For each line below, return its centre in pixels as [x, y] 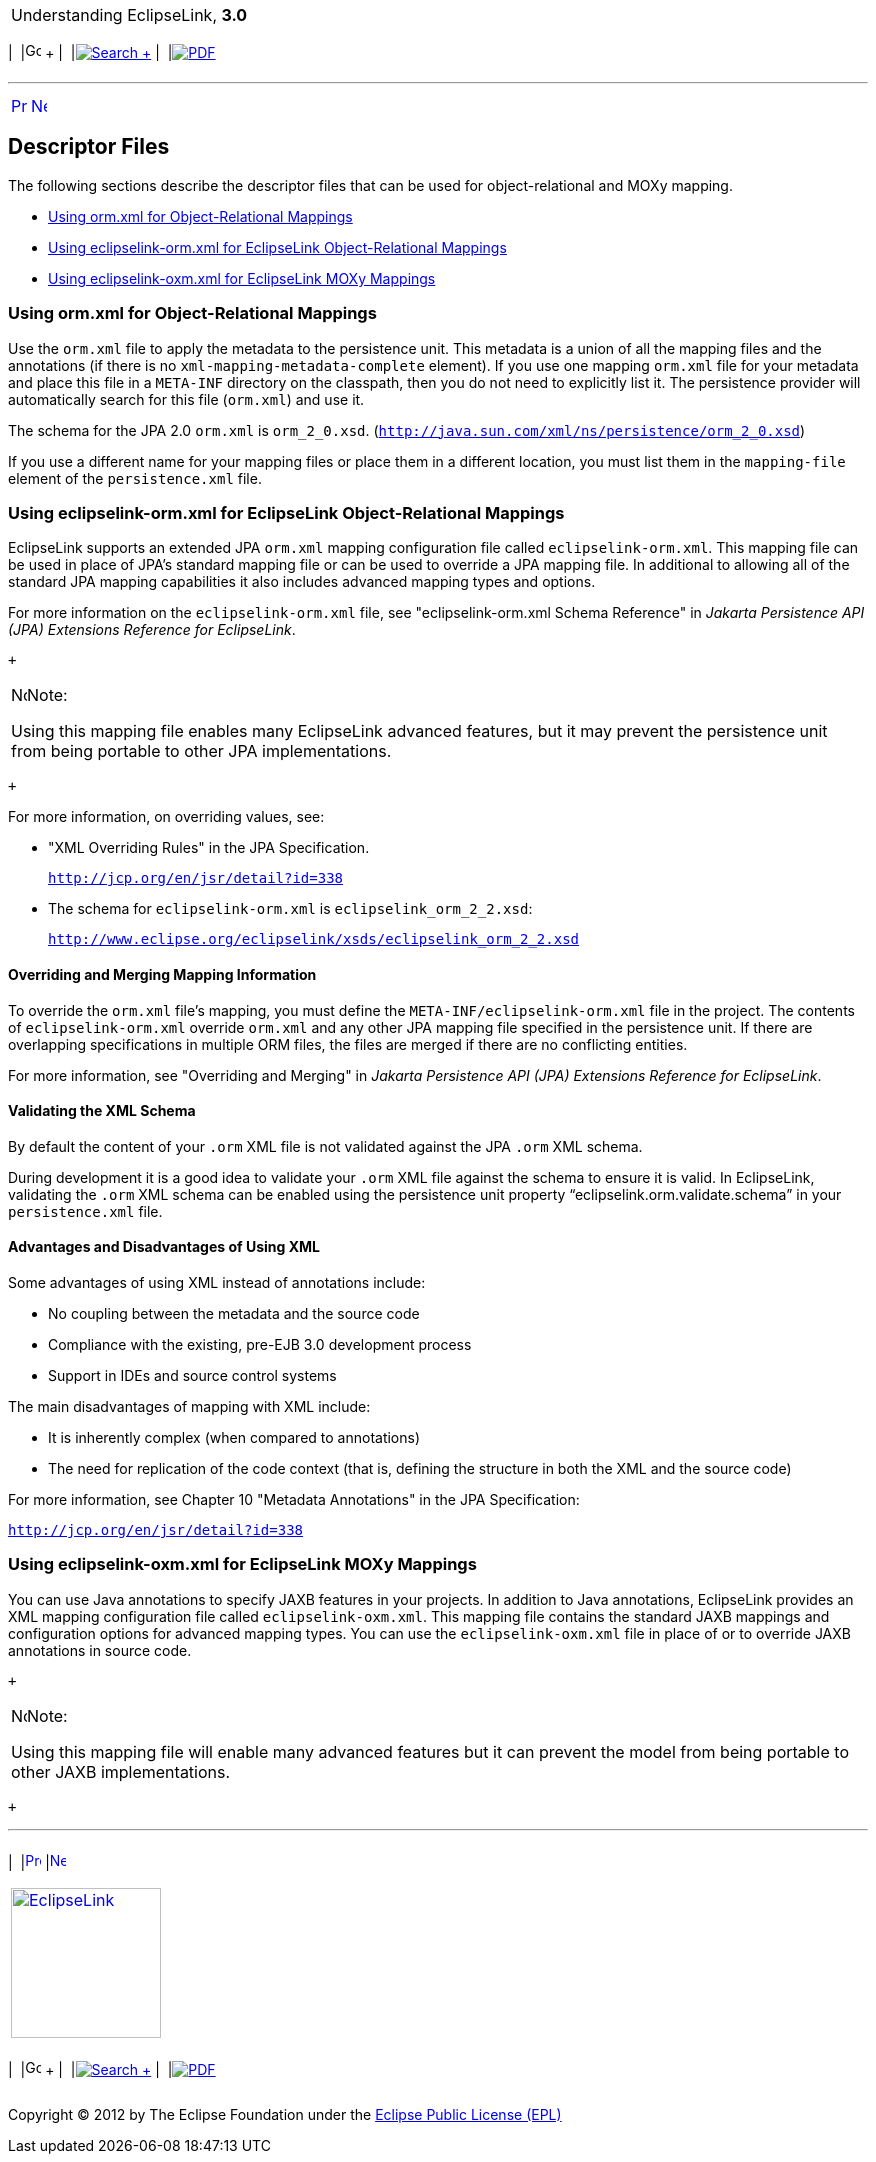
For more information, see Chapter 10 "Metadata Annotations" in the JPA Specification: [294, 1499]
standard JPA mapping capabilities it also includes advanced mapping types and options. [302, 582]
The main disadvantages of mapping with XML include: [189, 1406]
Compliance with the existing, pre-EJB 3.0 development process [260, 1344]
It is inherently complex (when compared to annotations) [234, 1437]
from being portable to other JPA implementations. [201, 751]
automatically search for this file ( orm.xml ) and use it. [186, 399]
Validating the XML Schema [102, 1111]
